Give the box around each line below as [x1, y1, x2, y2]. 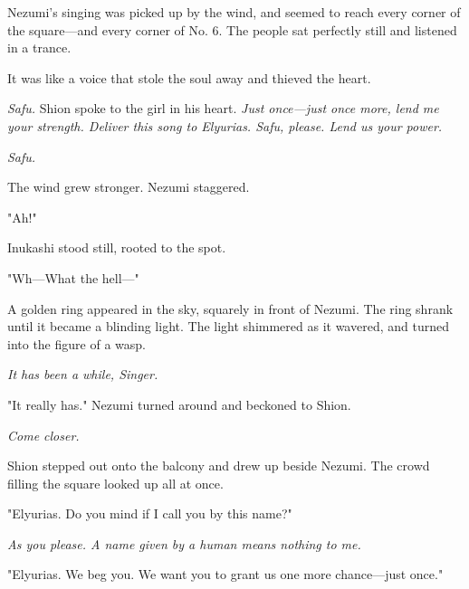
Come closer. [7, 425, 80, 444]
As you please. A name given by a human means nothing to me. [7, 534, 361, 553]
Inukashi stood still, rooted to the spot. [7, 238, 226, 257]
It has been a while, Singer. [7, 365, 158, 384]
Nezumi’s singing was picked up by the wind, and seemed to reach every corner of [7, 3, 461, 21]
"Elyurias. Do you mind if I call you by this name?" [7, 504, 292, 523]
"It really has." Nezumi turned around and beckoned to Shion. [7, 394, 351, 413]
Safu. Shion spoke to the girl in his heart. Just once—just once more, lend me [7, 99, 439, 118]
